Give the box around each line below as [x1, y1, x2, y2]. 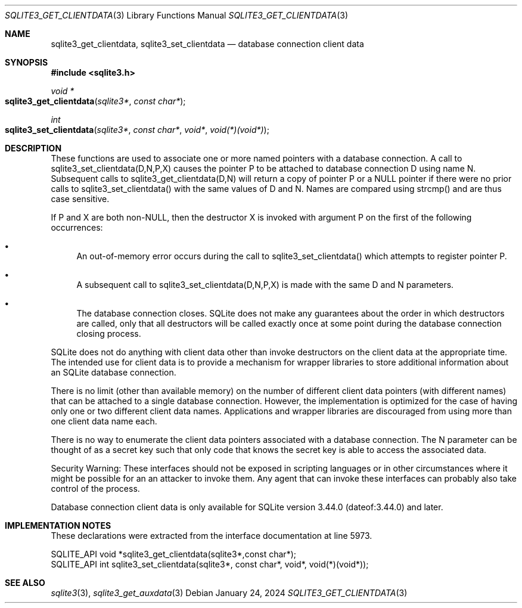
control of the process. [51, 483, 140, 494]
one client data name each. [51, 416, 157, 426]
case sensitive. [51, 194, 110, 204]
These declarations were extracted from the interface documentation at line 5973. [51, 531, 372, 541]
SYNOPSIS [5, 57, 48, 67]
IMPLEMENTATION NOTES [5, 520, 111, 531]
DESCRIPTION [5, 143, 62, 153]
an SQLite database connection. [51, 367, 176, 377]
